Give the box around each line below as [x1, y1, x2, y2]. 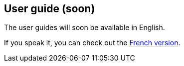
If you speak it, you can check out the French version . [4, 38, 181, 47]
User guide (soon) [4, 2, 95, 15]
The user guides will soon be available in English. [4, 23, 165, 32]
